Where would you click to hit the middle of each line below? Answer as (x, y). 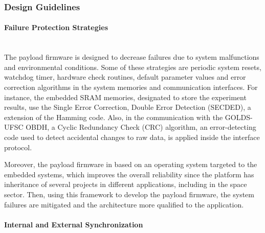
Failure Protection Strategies (56, 27)
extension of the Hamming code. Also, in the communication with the (114, 117)
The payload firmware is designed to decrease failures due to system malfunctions (132, 57)
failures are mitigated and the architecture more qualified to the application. (124, 204)
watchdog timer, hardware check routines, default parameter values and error (125, 77)
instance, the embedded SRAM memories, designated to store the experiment (125, 97)
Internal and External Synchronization (74, 224)
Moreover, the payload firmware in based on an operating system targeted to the (131, 164)
